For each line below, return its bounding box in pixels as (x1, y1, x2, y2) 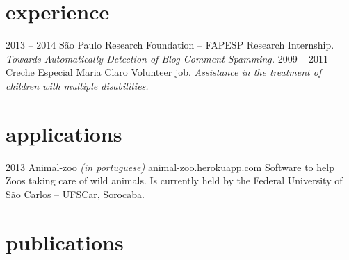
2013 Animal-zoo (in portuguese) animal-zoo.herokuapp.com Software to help (6, 159, 334, 174)
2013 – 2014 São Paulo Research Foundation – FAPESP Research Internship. (6, 38, 334, 52)
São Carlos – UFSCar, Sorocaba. (6, 186, 145, 201)
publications (6, 227, 124, 256)
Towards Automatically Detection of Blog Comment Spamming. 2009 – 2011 (6, 51, 329, 65)
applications (6, 119, 122, 147)
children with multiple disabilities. (6, 78, 149, 92)
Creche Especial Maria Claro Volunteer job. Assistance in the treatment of (6, 65, 322, 79)
